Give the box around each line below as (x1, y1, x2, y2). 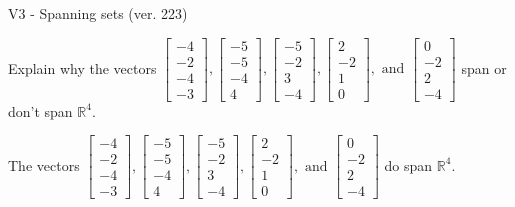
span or (461, 57, 507, 78)
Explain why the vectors (8, 57, 157, 78)
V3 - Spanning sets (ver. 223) (8, 3, 188, 23)
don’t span (8, 100, 73, 121)
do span (384, 154, 433, 175)
